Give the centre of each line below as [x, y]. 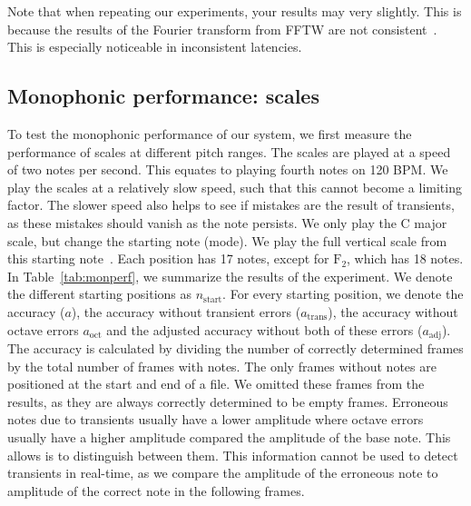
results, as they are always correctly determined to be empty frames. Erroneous [228, 401]
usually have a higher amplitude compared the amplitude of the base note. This [229, 437]
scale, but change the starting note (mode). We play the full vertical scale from [227, 240]
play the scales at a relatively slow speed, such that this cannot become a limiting [235, 187]
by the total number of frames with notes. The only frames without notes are [222, 366]
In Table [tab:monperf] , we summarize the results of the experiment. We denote [230, 276]
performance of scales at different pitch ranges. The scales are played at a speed [229, 151]
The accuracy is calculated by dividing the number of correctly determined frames [235, 347]
